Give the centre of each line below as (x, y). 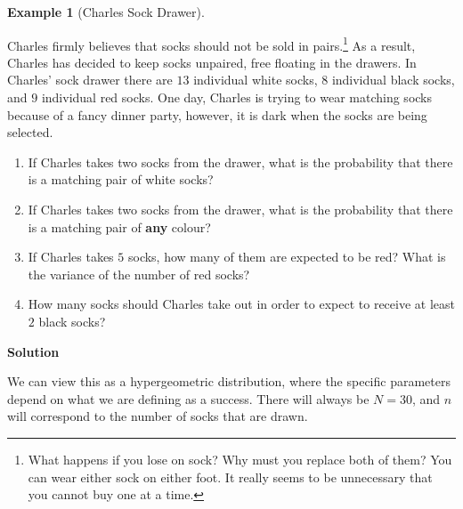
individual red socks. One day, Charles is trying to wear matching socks (237, 97)
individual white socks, (256, 80)
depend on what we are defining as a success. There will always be (188, 398)
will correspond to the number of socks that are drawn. (158, 416)
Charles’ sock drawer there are (90, 80)
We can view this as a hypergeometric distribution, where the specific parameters (229, 381)
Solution (33, 351)
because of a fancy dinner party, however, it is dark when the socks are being (217, 114)
